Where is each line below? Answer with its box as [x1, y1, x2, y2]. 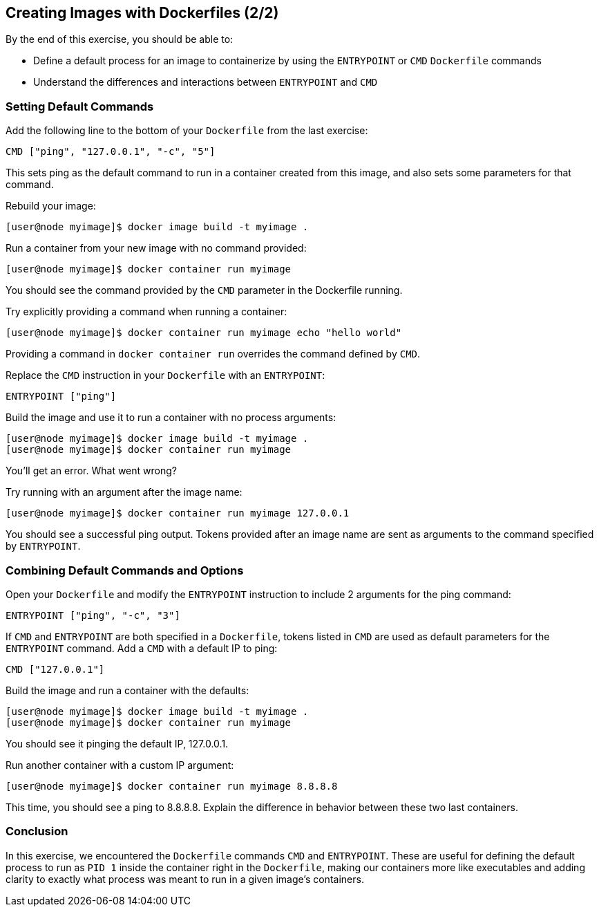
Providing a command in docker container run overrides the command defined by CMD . [6, 348, 421, 360]
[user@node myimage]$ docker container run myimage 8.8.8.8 [6, 780, 338, 792]
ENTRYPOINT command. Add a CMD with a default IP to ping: [6, 642, 278, 654]
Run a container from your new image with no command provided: [6, 242, 307, 254]
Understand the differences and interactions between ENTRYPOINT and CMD [33, 76, 378, 89]
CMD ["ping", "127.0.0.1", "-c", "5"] [6, 146, 216, 158]
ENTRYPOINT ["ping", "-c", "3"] [6, 609, 180, 621]
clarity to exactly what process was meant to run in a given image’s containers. [6, 873, 364, 885]
